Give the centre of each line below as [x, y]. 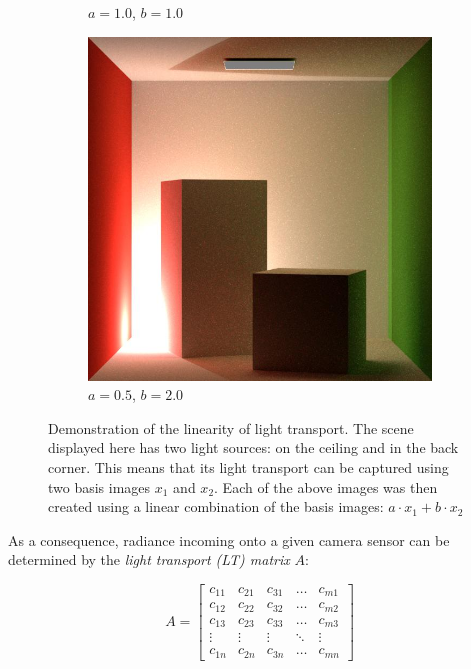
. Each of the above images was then [326, 486]
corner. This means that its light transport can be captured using [248, 466]
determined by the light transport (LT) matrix [149, 559]
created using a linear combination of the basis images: [216, 506]
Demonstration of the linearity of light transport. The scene [231, 427]
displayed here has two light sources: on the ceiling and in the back [253, 447]
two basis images [99, 486]
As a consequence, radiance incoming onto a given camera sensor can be [229, 539]
